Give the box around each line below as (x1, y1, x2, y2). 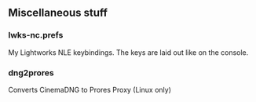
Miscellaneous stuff (8, 6, 108, 20)
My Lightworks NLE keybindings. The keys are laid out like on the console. (8, 47, 249, 57)
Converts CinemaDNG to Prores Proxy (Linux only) (8, 85, 171, 94)
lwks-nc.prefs (8, 30, 64, 41)
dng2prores (8, 67, 54, 78)
